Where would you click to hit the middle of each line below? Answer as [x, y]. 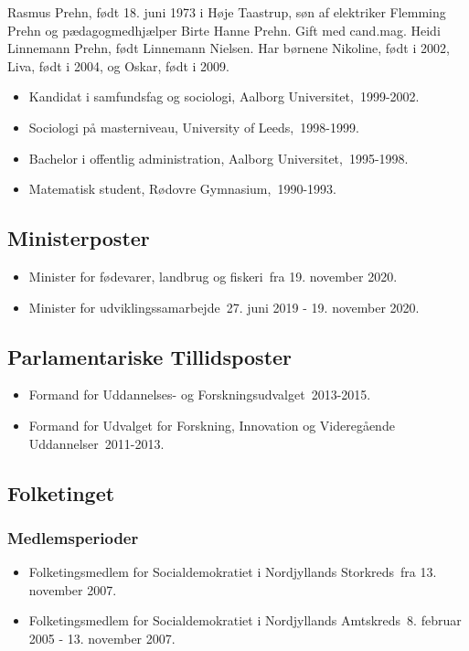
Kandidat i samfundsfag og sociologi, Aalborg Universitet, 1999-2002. [224, 96]
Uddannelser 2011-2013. [96, 443]
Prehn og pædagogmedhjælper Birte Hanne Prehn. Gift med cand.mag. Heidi [224, 30]
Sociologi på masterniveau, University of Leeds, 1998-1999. [194, 127]
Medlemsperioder [73, 537]
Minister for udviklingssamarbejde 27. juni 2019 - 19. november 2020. [224, 307]
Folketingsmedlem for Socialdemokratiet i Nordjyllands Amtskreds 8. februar [245, 620]
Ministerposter [79, 238]
